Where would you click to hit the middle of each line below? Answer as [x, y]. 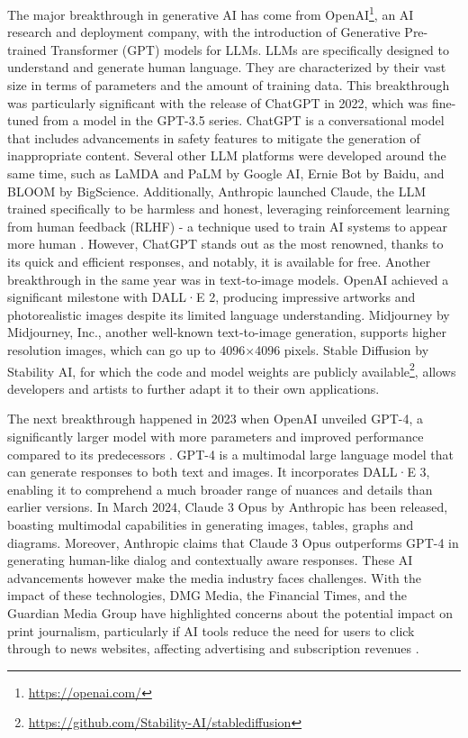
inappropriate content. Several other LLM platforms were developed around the [227, 155]
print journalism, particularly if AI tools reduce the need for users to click [211, 630]
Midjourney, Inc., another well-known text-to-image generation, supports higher [227, 332]
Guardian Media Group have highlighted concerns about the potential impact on [230, 612]
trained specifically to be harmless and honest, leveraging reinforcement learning [229, 209]
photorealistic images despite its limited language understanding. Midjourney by [229, 314]
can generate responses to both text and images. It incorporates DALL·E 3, [219, 472]
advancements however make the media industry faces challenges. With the [214, 577]
